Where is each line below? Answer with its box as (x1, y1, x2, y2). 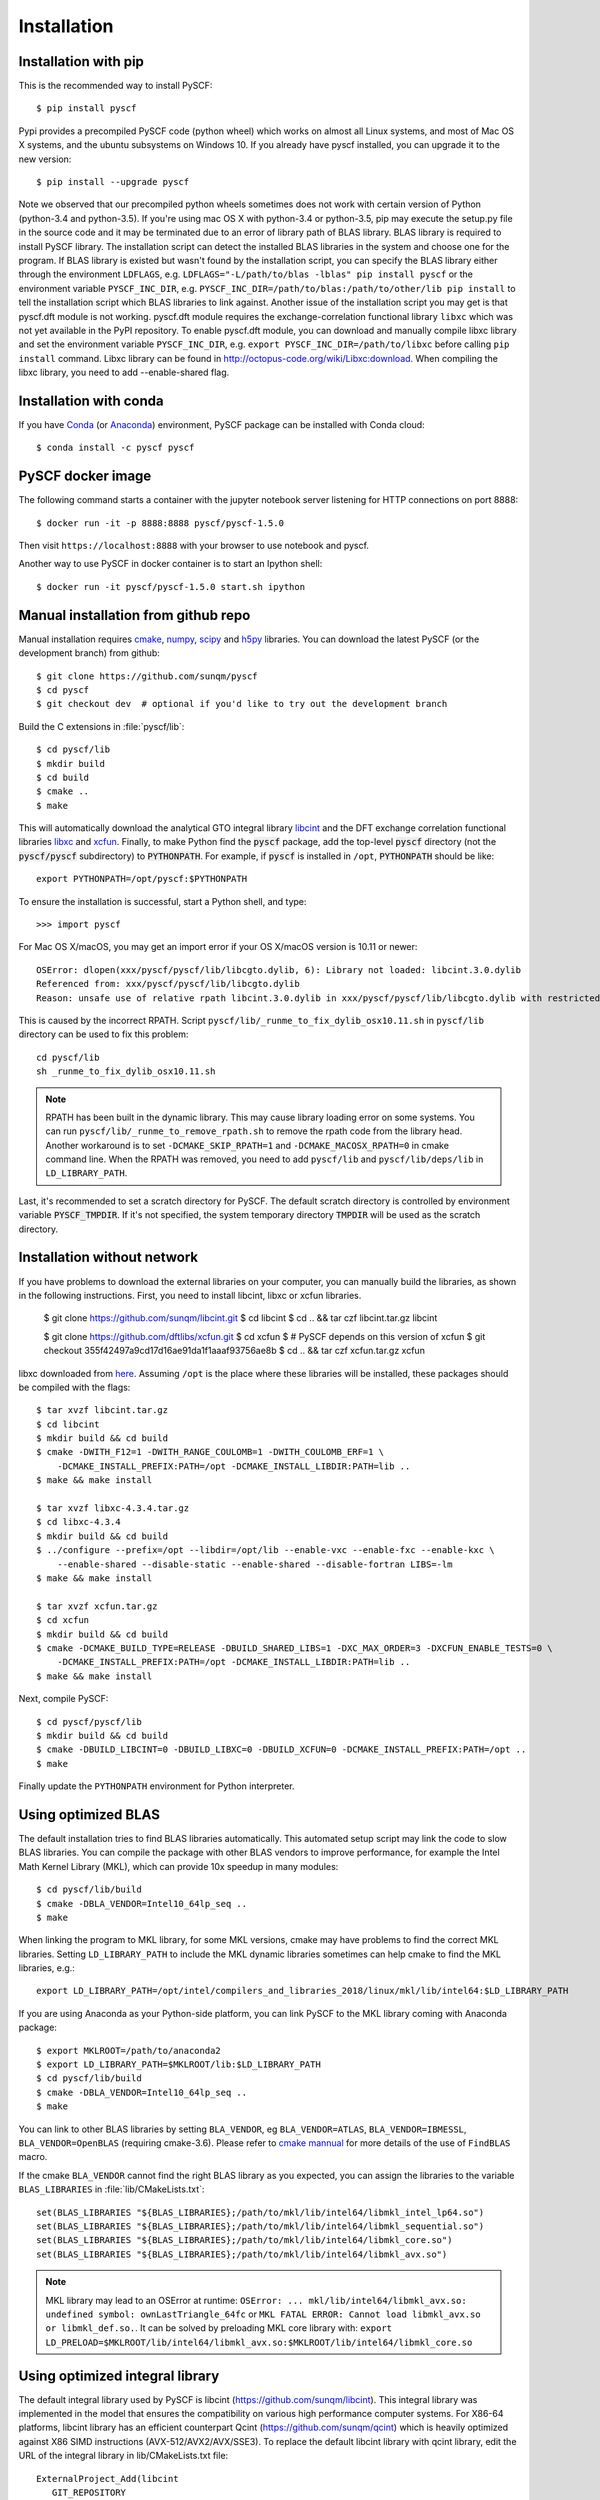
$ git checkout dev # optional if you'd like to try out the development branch (36, 698, 448, 710)
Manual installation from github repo (18, 606, 251, 624)
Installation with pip (18, 53, 145, 70)
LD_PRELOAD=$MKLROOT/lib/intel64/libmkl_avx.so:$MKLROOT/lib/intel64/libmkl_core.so (45, 2336, 473, 2348)
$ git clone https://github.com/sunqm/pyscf (36, 670, 259, 682)
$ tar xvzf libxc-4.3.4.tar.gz (36, 1503, 190, 1514)
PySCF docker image (18, 468, 152, 485)
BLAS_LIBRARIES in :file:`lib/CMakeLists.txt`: (18, 2183, 205, 2195)
